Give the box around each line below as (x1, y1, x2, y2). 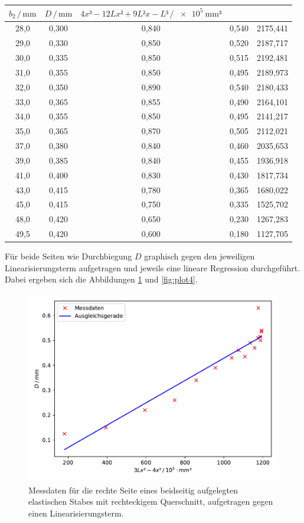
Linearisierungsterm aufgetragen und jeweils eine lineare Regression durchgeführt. (5, 261, 300, 274)
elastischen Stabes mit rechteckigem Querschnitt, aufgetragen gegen (28, 495, 273, 508)
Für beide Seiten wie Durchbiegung (5, 250, 132, 262)
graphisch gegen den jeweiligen (144, 250, 255, 262)
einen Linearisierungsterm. (28, 506, 124, 519)
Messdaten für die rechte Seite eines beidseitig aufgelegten (28, 483, 238, 496)
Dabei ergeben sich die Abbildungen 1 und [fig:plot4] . (5, 273, 198, 285)
